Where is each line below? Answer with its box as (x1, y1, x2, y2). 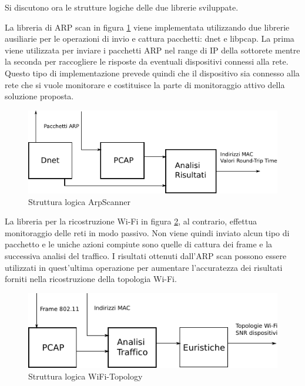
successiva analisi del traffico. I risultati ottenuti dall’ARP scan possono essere (5, 250, 287, 262)
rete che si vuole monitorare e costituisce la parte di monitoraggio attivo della (5, 78, 285, 90)
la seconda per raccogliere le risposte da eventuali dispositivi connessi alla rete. (5, 55, 289, 68)
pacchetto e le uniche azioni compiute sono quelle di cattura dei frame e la (5, 238, 273, 250)
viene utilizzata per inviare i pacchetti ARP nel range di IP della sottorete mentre (5, 43, 300, 56)
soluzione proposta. (5, 90, 74, 102)
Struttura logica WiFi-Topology (28, 370, 143, 382)
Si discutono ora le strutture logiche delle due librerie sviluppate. (5, 1, 239, 13)
